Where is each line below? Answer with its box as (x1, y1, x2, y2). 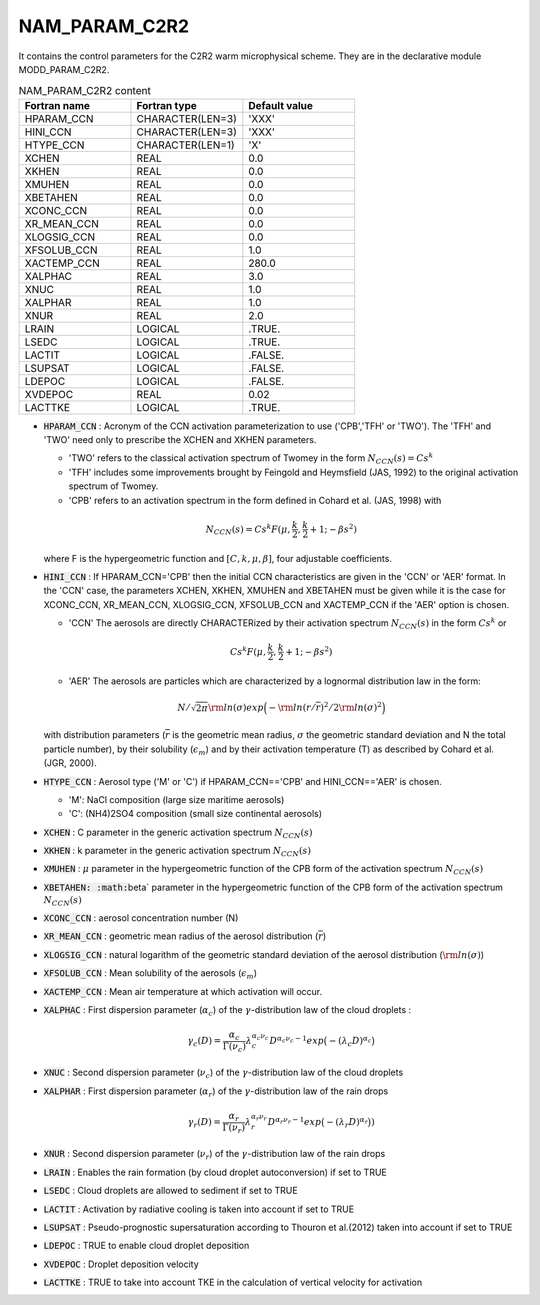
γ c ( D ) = (187, 1035, 222, 1049)
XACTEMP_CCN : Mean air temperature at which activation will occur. (43, 985, 323, 997)
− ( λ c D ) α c (328, 1033, 372, 1049)
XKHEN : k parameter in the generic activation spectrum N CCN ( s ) (43, 845, 312, 859)
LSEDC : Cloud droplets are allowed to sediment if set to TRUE (43, 1185, 299, 1197)
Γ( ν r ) (222, 1121, 245, 1135)
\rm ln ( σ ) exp (208, 702, 264, 714)
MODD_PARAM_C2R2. (18, 63, 110, 75)
